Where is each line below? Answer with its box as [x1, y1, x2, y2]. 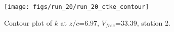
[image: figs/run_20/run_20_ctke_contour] [4, 3, 149, 10]
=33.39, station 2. [115, 17, 170, 28]
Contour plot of [4, 17, 52, 28]
